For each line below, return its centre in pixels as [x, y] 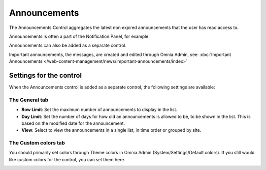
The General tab [29, 100]
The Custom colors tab [37, 143]
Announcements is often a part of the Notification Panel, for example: [80, 36]
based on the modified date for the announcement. [73, 123]
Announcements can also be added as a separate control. [68, 45]
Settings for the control [46, 75]
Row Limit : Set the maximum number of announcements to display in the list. [99, 110]
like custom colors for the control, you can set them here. [67, 159]
